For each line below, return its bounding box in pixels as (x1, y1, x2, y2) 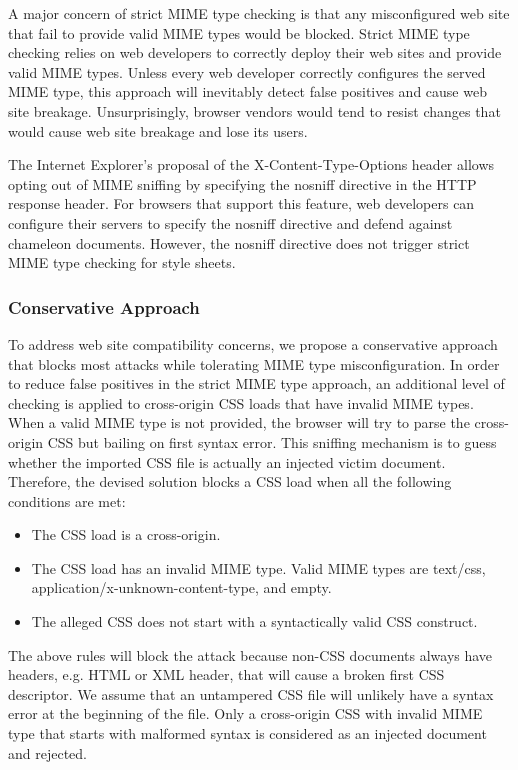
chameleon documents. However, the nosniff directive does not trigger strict (8, 232, 470, 253)
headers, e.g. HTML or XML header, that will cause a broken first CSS (8, 664, 445, 685)
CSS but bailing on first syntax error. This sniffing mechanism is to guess (47, 431, 497, 452)
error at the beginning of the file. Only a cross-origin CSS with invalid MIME (8, 703, 483, 724)
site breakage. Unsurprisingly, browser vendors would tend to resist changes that (8, 100, 501, 121)
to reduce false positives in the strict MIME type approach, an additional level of (8, 373, 505, 394)
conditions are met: (8, 490, 126, 511)
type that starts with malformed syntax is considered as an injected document (8, 723, 487, 744)
